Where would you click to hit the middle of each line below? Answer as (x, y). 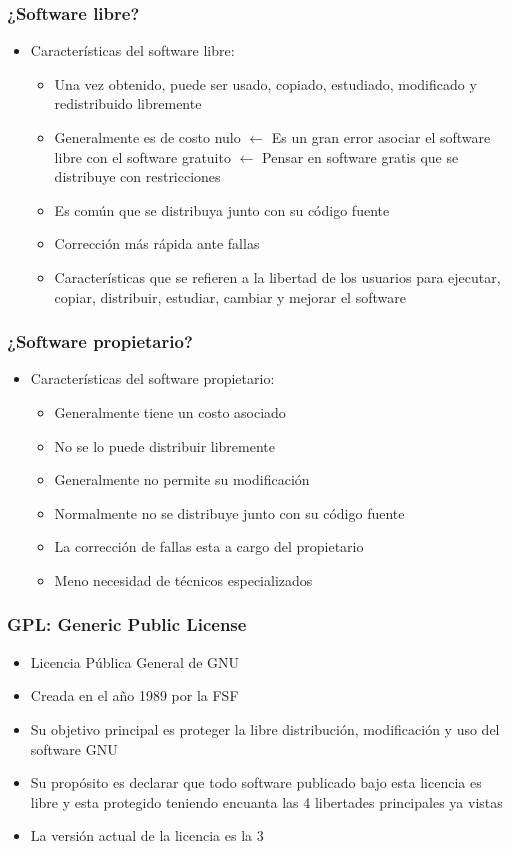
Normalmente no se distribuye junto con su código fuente (229, 512)
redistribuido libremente (128, 103)
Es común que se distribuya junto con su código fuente (222, 209)
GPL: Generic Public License (127, 624)
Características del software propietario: (152, 378)
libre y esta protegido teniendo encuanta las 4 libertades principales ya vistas (266, 801)
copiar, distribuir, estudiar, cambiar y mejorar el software (230, 296)
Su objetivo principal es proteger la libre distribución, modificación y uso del (265, 728)
